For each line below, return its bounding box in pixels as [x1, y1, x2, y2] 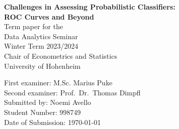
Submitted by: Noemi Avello [4, 97, 92, 107]
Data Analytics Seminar [4, 31, 78, 41]
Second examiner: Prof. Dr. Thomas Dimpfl [4, 87, 141, 97]
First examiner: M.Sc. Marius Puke [4, 77, 113, 88]
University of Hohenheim [4, 60, 81, 71]
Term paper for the [4, 21, 63, 32]
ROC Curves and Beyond [4, 11, 94, 22]
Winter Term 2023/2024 [4, 41, 78, 51]
